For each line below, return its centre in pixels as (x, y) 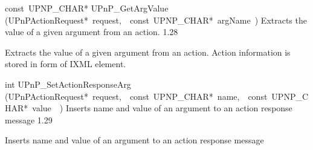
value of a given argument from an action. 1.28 (92, 32)
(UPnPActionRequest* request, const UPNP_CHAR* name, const (136, 96)
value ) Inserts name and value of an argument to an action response (162, 108)
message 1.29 (29, 119)
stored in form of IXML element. (66, 64)
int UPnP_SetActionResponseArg (68, 84)
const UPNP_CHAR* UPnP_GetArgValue (87, 8)
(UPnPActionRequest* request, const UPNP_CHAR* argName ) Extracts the (156, 20)
